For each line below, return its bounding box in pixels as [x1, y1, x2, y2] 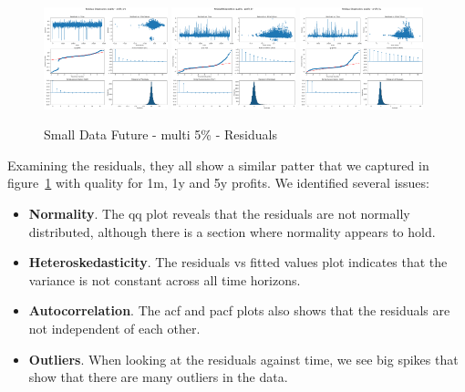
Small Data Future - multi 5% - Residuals [44, 125, 277, 144]
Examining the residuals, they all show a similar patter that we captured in [7, 155, 429, 174]
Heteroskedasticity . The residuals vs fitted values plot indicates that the [28, 253, 448, 272]
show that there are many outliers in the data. [28, 367, 288, 387]
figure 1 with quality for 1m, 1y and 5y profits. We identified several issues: [7, 173, 429, 192]
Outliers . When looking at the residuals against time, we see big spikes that [28, 349, 459, 368]
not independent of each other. [28, 319, 201, 338]
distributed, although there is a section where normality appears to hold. [28, 222, 436, 241]
